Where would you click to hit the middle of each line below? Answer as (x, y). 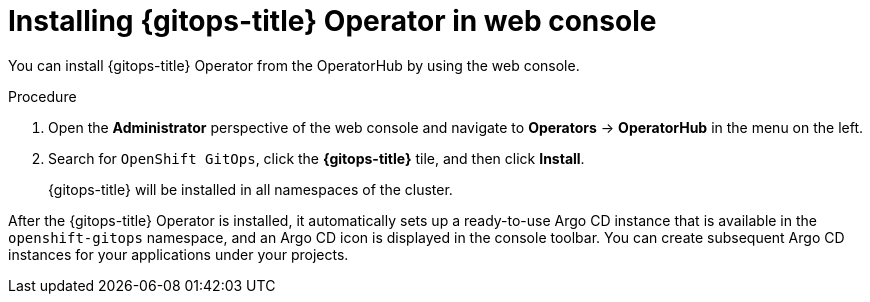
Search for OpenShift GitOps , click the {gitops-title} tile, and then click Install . (316, 158)
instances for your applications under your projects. (178, 254)
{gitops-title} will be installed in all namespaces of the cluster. (250, 189)
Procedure (42, 96)
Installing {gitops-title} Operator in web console (332, 21)
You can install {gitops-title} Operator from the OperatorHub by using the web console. (294, 65)
